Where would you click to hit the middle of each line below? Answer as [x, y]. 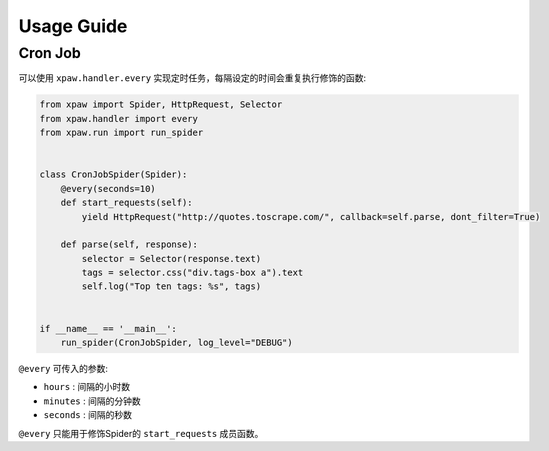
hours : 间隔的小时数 [87, 387]
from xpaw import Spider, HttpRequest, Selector [161, 104]
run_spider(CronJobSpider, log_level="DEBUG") [177, 343]
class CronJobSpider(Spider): [113, 174]
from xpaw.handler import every [119, 118]
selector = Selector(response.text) [171, 258]
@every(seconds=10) [108, 188]
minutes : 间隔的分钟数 [92, 401]
